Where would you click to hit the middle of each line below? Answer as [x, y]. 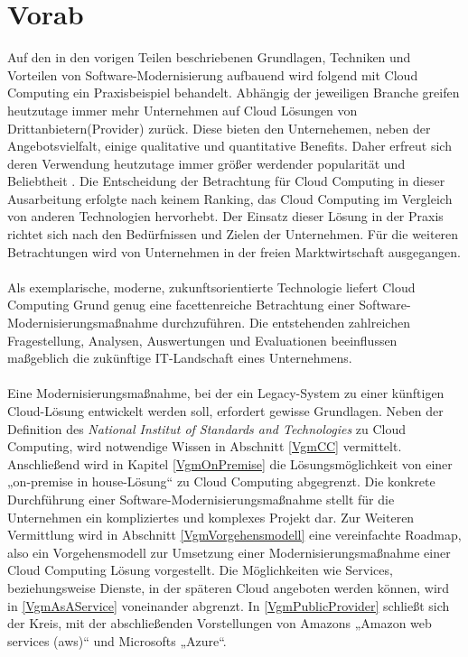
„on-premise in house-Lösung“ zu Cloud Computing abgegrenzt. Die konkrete [221, 481]
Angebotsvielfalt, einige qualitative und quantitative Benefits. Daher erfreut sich [229, 146]
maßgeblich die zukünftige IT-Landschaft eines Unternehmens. [180, 358]
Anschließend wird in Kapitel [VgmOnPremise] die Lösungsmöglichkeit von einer [230, 463]
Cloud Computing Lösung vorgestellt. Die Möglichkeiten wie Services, [200, 570]
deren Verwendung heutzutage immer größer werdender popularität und [206, 163]
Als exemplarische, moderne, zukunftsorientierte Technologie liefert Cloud [211, 287]
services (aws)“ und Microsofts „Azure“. [117, 640]
